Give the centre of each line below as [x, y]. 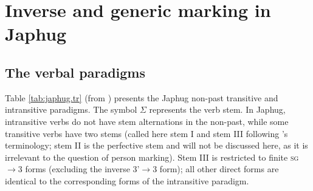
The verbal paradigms [75, 72]
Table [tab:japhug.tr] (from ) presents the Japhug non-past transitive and [142, 97]
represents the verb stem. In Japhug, [217, 109]
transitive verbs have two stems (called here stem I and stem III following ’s [146, 133]
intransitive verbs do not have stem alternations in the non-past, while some [147, 121]
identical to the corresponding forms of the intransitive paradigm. [127, 180]
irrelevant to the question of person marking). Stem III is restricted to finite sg [152, 157]
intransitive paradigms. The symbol [71, 109]
